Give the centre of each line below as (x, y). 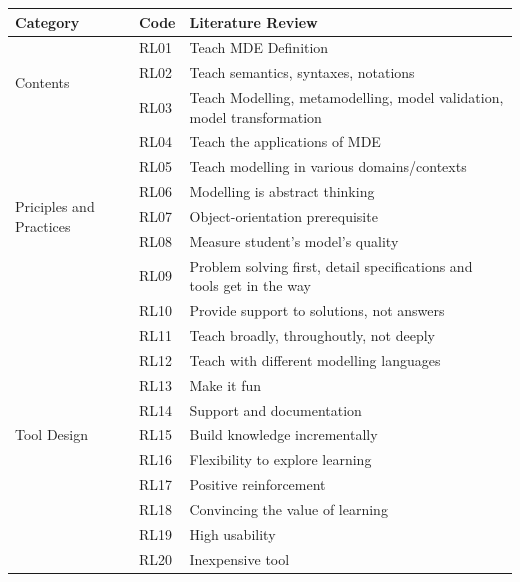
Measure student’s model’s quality (294, 240)
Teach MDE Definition (259, 47)
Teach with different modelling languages (315, 359)
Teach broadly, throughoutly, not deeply (312, 334)
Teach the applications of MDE (285, 141)
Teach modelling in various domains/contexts (328, 166)
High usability (232, 533)
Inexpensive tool (239, 558)
